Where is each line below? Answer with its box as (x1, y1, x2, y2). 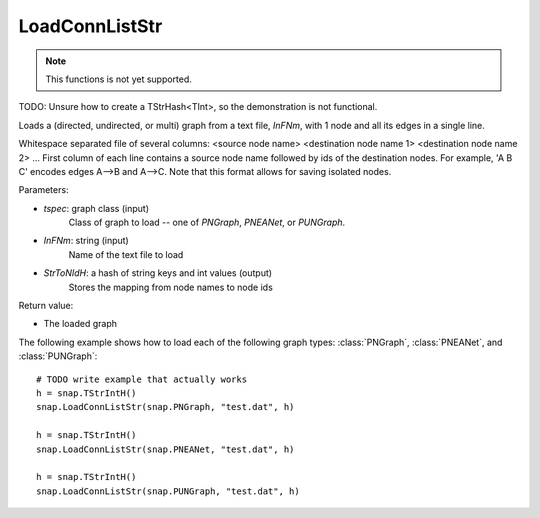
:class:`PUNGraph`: (18, 350, 98, 362)
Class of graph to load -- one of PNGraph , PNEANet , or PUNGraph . (68, 216, 346, 229)
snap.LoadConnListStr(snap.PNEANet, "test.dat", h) (36, 443, 295, 455)
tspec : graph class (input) (43, 202, 150, 214)
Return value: (18, 300, 74, 312)
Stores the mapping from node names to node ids (68, 281, 274, 293)
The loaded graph (43, 318, 118, 330)
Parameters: (18, 184, 69, 196)
